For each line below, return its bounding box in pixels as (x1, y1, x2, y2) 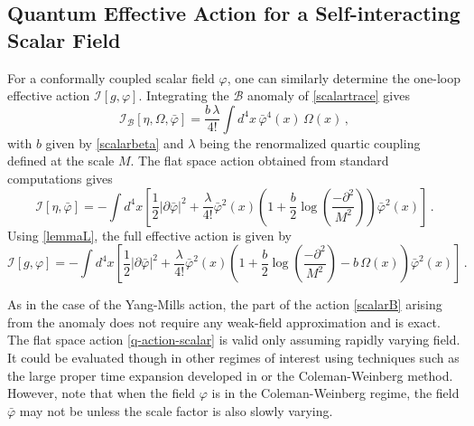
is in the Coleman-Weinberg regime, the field (211, 383, 460, 402)
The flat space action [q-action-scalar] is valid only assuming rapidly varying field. (7, 330, 460, 349)
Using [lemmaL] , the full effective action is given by (7, 225, 292, 244)
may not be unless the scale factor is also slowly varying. (19, 401, 333, 420)
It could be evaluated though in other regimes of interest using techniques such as (7, 347, 460, 366)
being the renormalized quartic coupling (200, 133, 421, 152)
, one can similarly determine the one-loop (227, 68, 461, 87)
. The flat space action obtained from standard (130, 151, 389, 170)
